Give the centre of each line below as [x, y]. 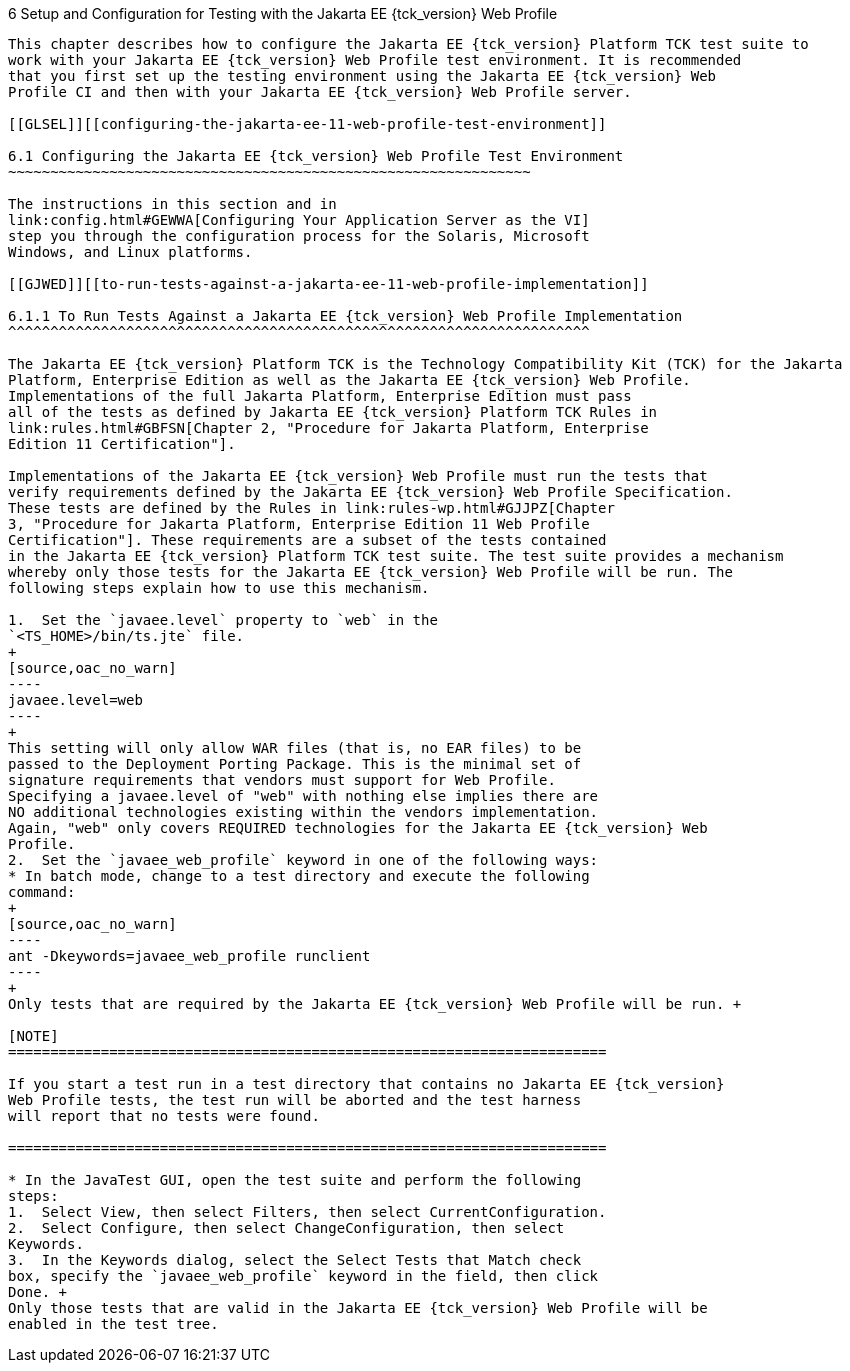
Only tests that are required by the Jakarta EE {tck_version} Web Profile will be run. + [375, 1004]
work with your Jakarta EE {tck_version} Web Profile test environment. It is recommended [375, 60]
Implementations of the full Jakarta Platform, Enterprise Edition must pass [320, 396]
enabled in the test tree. [113, 1324]
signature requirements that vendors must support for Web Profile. [282, 780]
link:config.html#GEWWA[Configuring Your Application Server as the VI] [299, 220]
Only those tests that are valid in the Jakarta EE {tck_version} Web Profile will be [358, 1308]
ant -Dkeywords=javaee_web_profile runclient [189, 956]
